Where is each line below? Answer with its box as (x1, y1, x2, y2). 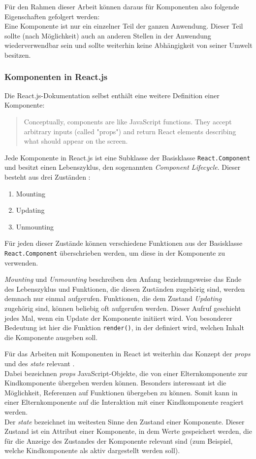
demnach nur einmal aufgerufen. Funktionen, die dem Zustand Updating (4, 293, 222, 304)
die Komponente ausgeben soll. (4, 332, 98, 342)
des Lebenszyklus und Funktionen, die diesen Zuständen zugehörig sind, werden (4, 283, 245, 294)
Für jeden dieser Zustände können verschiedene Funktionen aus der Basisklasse (4, 238, 243, 248)
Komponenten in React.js (4, 71, 108, 83)
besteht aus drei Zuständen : (4, 172, 91, 182)
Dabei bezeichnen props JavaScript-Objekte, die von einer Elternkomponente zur (4, 368, 248, 378)
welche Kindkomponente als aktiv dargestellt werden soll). (4, 445, 180, 456)
